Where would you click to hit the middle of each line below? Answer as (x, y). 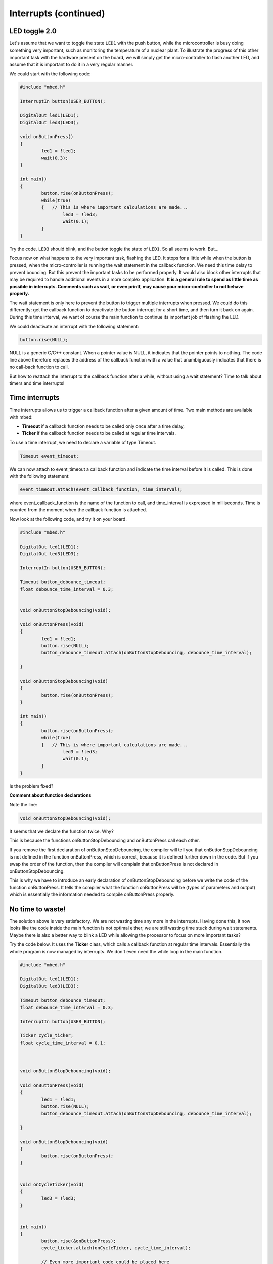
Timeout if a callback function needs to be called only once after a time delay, (103, 426)
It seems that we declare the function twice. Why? (61, 831)
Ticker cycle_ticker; (47, 1036)
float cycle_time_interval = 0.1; (63, 1043)
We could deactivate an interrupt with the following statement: (74, 326)
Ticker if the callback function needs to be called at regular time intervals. (99, 433)
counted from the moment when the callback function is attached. (78, 510)
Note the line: (23, 804)
